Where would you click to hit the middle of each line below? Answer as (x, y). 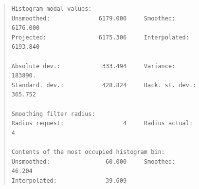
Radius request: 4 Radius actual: (102, 123)
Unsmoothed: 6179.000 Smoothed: (93, 18)
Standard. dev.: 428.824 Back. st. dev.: (104, 85)
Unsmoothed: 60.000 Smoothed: (93, 161)
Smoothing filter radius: (53, 114)
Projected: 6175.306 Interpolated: (100, 37)
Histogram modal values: (52, 9)
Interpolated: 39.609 (69, 180)
